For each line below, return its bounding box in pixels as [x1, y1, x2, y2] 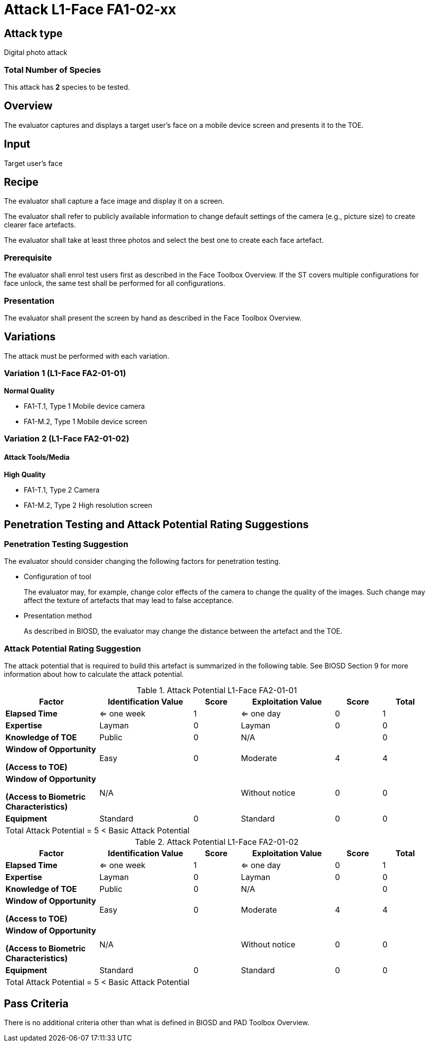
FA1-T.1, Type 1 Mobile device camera [24, 401, 145, 410]
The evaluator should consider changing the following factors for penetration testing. [4, 557, 281, 566]
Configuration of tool [24, 572, 92, 581]
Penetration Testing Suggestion [4, 539, 129, 549]
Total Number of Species [4, 64, 101, 75]
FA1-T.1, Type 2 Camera [24, 486, 100, 495]
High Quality [4, 470, 46, 479]
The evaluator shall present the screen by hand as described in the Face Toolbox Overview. [4, 313, 302, 322]
